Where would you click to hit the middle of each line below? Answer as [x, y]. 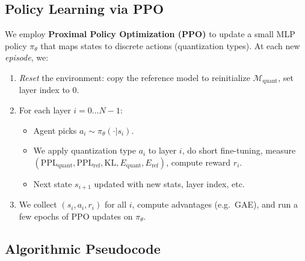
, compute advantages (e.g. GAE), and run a [215, 204]
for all [116, 204]
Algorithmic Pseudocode [83, 248]
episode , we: [27, 57]
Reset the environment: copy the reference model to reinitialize [134, 77]
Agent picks [55, 130]
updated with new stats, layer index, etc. [169, 183]
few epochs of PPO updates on [76, 216]
